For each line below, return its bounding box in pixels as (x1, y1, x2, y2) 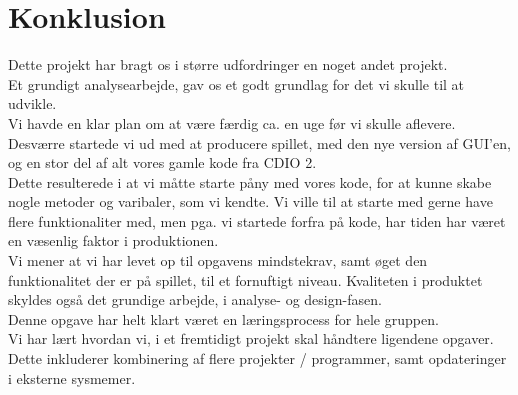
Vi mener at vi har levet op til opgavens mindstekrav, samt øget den (8, 250, 428, 271)
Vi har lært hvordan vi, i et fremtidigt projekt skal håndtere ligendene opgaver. (8, 328, 494, 349)
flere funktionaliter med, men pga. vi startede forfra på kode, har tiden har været (8, 210, 506, 231)
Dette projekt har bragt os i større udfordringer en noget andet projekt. (8, 54, 448, 75)
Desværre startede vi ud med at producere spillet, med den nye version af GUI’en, (8, 132, 511, 153)
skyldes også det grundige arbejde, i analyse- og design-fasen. (8, 289, 382, 310)
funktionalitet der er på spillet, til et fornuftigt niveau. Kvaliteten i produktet (8, 269, 483, 290)
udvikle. (8, 93, 57, 114)
